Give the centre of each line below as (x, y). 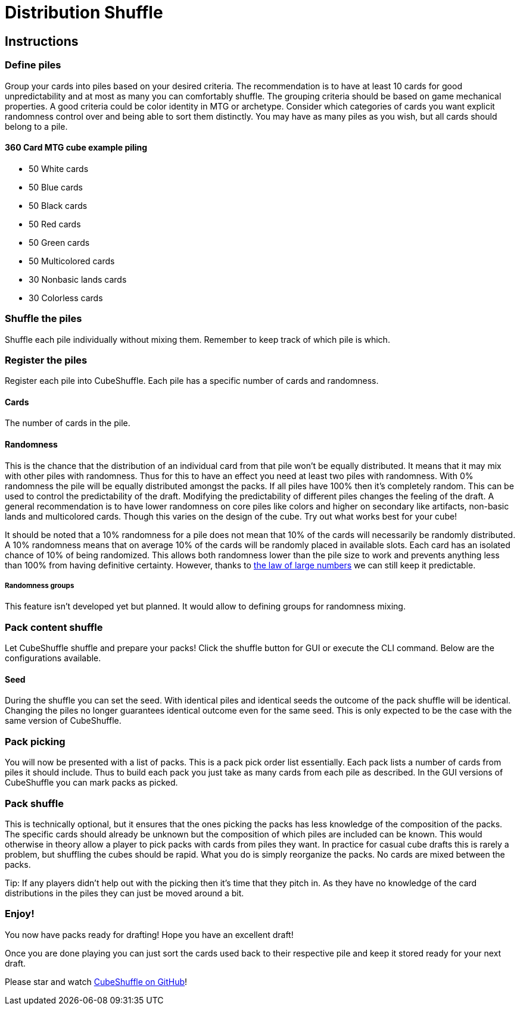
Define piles (33, 65)
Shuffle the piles (43, 319)
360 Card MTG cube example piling (76, 148)
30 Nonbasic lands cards (78, 279)
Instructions (42, 41)
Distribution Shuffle (84, 12)
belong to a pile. (36, 126)
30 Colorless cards (66, 298)
